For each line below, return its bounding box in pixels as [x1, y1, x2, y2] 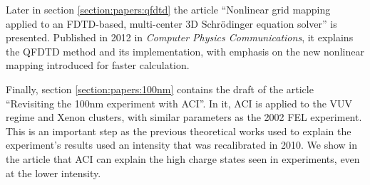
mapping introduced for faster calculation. [6, 58, 190, 73]
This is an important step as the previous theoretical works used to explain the [6, 123, 351, 138]
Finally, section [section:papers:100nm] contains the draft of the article [6, 81, 314, 96]
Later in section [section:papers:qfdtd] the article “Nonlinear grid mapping [6, 2, 331, 16]
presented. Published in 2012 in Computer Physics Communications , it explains [6, 30, 354, 45]
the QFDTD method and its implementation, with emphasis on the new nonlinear [6, 43, 364, 58]
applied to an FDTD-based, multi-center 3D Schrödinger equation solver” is [6, 16, 337, 31]
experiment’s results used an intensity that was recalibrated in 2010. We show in [6, 137, 358, 152]
